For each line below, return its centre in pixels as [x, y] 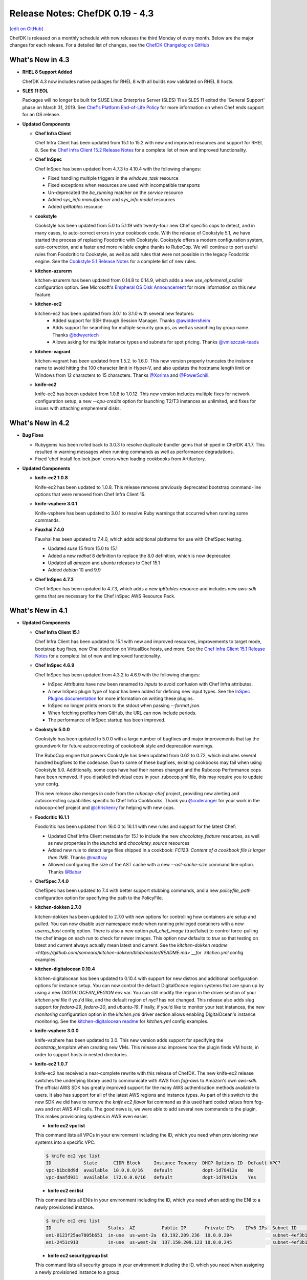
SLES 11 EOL [35, 91]
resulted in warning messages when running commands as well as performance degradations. [135, 452]
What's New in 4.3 [39, 60]
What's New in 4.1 [38, 611]
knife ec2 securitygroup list [78, 1255]
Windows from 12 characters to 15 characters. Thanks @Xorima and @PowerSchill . [122, 375]
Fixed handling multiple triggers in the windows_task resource [113, 178]
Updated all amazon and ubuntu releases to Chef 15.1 [104, 563]
